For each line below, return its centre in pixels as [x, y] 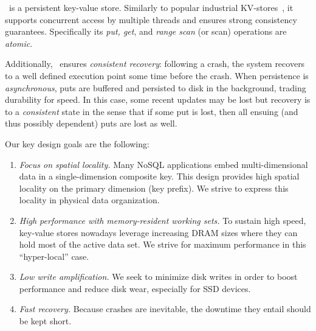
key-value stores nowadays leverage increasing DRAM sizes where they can [158, 232]
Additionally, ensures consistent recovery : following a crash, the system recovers [155, 64]
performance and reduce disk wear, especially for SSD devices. [135, 288]
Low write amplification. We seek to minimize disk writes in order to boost [158, 277]
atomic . [19, 43]
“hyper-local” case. [54, 256]
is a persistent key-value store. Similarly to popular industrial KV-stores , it [151, 7]
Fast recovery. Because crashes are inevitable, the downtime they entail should [165, 309]
